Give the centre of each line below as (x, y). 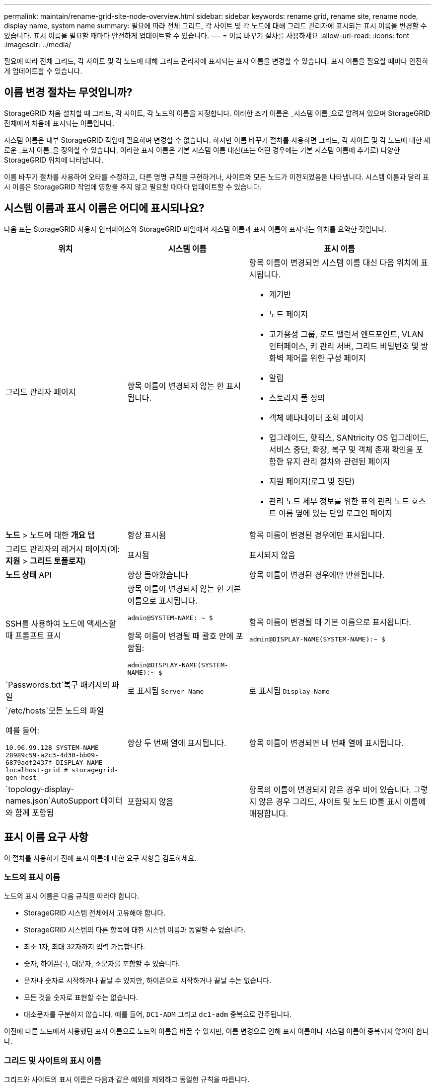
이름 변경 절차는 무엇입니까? (68, 92)
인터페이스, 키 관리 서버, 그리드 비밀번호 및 (344, 346)
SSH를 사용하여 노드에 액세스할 (61, 624)
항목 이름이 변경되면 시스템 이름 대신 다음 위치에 (334, 262)
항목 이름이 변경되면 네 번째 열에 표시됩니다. (326, 743)
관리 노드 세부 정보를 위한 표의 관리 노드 (339, 501)
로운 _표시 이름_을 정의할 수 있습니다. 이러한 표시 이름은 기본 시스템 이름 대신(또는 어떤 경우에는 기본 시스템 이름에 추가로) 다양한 (202, 150)
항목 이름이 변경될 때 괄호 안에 (181, 636)
